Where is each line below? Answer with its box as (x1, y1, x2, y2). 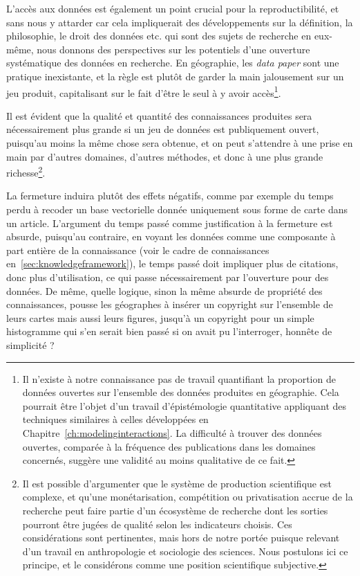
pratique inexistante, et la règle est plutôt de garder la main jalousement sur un (6, 69, 344, 83)
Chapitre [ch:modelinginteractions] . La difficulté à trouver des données (22, 425, 322, 440)
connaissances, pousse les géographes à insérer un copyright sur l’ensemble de (6, 297, 333, 312)
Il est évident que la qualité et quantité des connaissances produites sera (6, 108, 312, 123)
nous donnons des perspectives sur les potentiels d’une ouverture (37, 42, 310, 56)
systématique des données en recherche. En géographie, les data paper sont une (6, 55, 339, 70)
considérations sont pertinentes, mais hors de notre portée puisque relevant (22, 530, 340, 545)
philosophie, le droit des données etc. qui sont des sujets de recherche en (6, 28, 312, 43)
